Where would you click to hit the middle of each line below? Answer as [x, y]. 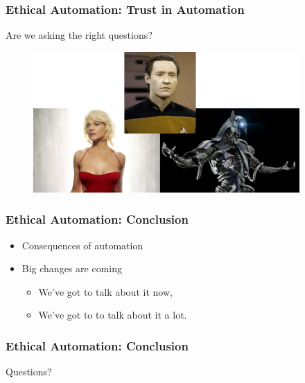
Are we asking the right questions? [79, 35]
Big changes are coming [72, 268]
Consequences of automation [82, 245]
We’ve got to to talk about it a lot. [113, 315]
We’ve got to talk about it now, [105, 291]
